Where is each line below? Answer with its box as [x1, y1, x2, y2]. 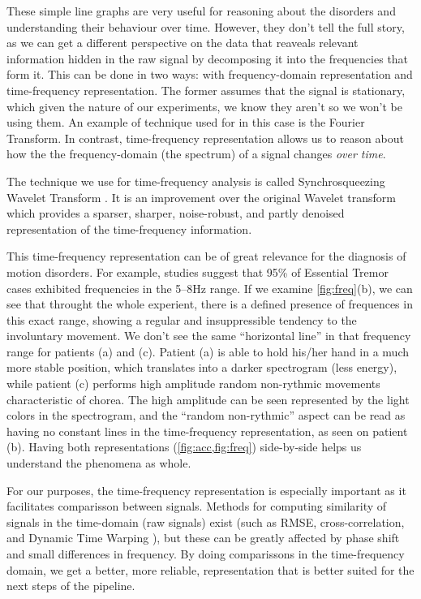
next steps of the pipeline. [6, 577, 135, 594]
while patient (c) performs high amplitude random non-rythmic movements [6, 375, 380, 392]
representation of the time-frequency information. [6, 220, 252, 237]
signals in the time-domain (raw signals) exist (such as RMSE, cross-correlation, [6, 513, 405, 530]
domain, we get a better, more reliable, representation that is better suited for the [6, 561, 415, 578]
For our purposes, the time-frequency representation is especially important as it [6, 481, 406, 498]
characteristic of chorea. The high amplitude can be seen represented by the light [6, 390, 410, 407]
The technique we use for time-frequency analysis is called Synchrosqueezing [6, 172, 385, 189]
